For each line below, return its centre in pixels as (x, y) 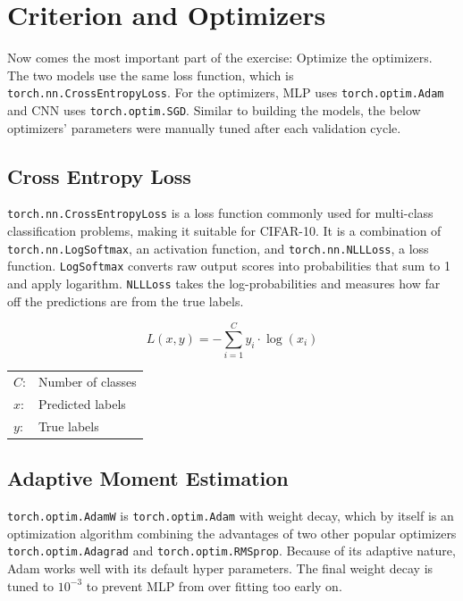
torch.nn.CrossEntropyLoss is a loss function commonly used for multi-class (220, 213)
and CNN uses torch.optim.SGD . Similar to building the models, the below (214, 109)
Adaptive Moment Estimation (148, 478)
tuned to (31, 585)
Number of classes (87, 382)
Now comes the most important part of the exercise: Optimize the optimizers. (220, 58)
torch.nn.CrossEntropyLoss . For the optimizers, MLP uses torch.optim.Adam (226, 92)
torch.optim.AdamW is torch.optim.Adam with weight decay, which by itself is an (231, 516)
